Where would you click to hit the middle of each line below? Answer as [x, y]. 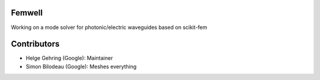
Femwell [27, 13]
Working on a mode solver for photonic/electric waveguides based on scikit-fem [109, 27]
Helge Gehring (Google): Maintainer [69, 58]
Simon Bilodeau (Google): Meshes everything [81, 66]
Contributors [35, 44]
